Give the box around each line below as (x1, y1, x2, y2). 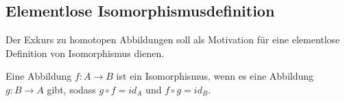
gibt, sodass (47, 82, 96, 96)
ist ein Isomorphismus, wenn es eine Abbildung (116, 69, 314, 83)
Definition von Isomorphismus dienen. (5, 45, 165, 60)
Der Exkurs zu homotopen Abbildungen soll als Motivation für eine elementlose (5, 32, 340, 47)
